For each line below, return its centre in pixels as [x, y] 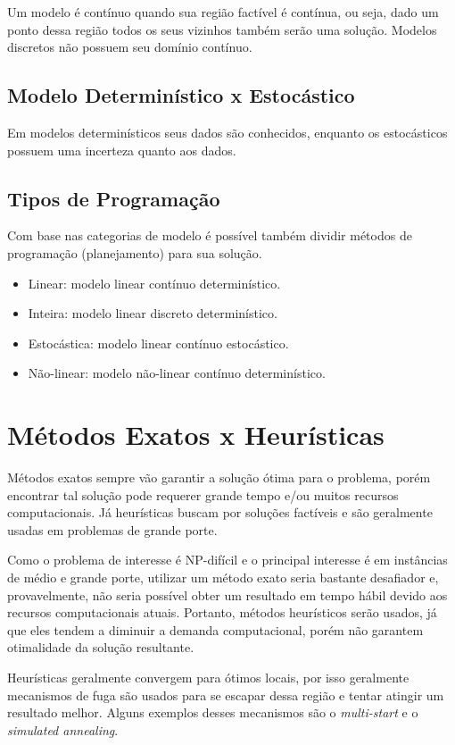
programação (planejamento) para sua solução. [135, 252]
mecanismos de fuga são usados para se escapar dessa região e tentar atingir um [226, 695]
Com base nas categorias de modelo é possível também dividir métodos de [210, 235]
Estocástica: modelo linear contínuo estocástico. [158, 343]
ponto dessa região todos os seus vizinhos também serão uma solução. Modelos [222, 29]
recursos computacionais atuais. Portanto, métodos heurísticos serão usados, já [222, 612]
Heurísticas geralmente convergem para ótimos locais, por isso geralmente [208, 677]
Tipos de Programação [114, 198]
